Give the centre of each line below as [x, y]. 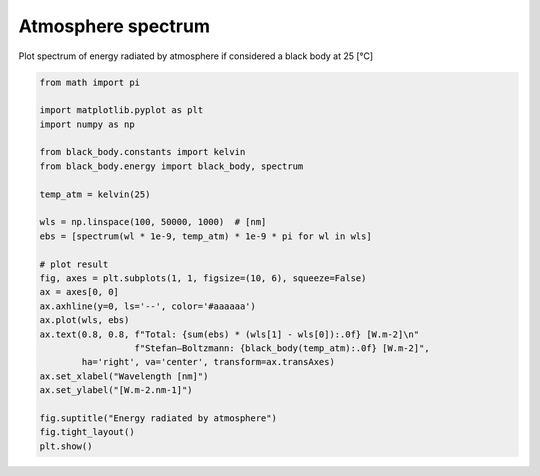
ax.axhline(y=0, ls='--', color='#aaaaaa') [148, 306]
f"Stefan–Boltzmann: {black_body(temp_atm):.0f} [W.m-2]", [282, 348]
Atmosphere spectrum [114, 26]
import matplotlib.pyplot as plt [121, 110]
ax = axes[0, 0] [79, 292]
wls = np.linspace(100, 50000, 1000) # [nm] [153, 222]
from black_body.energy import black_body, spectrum [171, 166]
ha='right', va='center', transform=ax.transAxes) [208, 362]
